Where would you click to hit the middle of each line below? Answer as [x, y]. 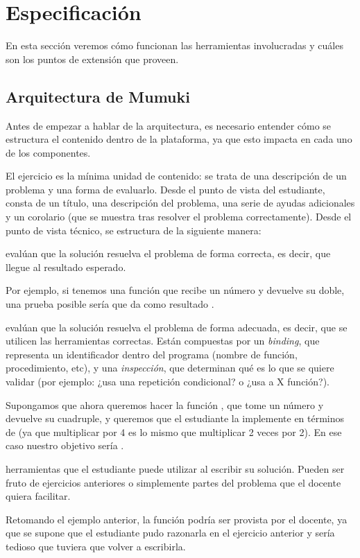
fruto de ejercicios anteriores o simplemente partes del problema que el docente [173, 482]
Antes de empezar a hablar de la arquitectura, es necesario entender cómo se [169, 125]
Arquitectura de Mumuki [98, 96]
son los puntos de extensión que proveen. [92, 59]
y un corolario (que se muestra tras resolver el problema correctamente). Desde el [179, 217]
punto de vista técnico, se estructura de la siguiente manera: [134, 230]
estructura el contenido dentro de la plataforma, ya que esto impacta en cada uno [179, 139]
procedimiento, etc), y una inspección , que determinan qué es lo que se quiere [170, 368]
